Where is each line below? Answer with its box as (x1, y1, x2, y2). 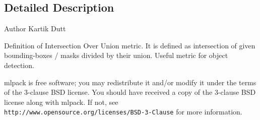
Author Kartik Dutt (4, 23, 66, 34)
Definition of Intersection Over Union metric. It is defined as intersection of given (4, 40, 255, 50)
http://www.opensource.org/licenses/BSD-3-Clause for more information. (4, 106, 242, 117)
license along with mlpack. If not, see (4, 96, 118, 107)
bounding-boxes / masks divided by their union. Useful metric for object (4, 50, 228, 61)
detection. (4, 59, 34, 70)
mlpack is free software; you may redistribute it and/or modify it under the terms (4, 77, 256, 87)
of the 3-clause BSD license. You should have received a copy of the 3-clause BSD (4, 87, 256, 97)
